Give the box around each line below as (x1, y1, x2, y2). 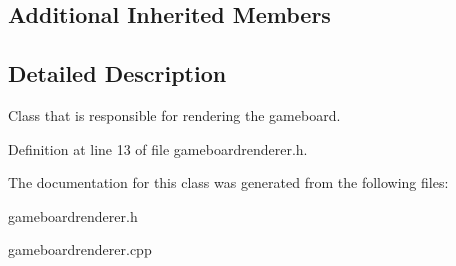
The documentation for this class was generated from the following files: (8, 172, 449, 193)
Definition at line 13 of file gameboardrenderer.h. (8, 138, 308, 159)
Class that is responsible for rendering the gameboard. (8, 104, 341, 125)
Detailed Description (8, 58, 227, 89)
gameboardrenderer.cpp (8, 239, 152, 260)
